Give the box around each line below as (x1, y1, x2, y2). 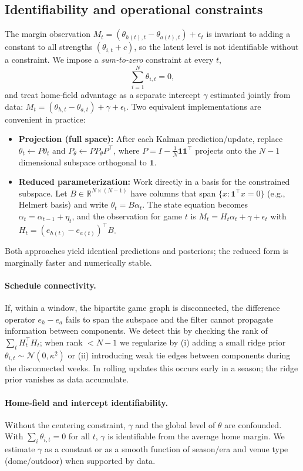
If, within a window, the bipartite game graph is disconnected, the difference (5, 301, 280, 314)
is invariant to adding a (206, 28, 291, 40)
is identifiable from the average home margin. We (107, 430, 285, 442)
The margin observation (5, 28, 90, 40)
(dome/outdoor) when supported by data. (5, 454, 156, 466)
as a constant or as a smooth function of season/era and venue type (44, 443, 288, 455)
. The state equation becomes (142, 198, 248, 211)
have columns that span (130, 187, 216, 199)
